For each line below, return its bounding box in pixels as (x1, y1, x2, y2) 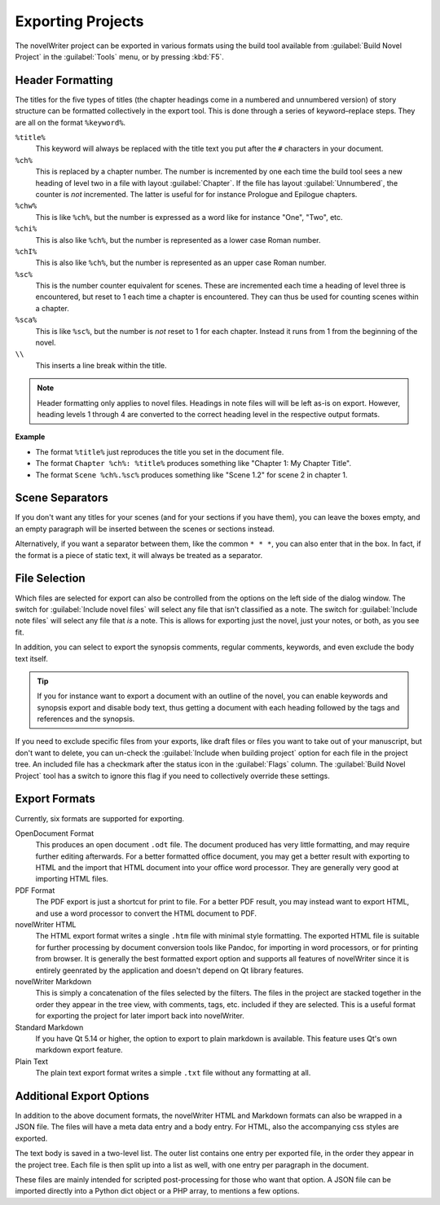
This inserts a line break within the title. (35, 360, 167, 370)
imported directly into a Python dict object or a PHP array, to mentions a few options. (15, 1186, 300, 1196)
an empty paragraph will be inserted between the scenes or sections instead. (15, 524, 275, 534)
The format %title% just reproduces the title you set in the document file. (35, 446, 284, 456)
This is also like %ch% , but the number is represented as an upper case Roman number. (35, 257, 327, 268)
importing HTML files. (35, 874, 109, 884)
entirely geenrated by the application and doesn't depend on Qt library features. (35, 965, 305, 975)
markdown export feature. (35, 1045, 123, 1055)
